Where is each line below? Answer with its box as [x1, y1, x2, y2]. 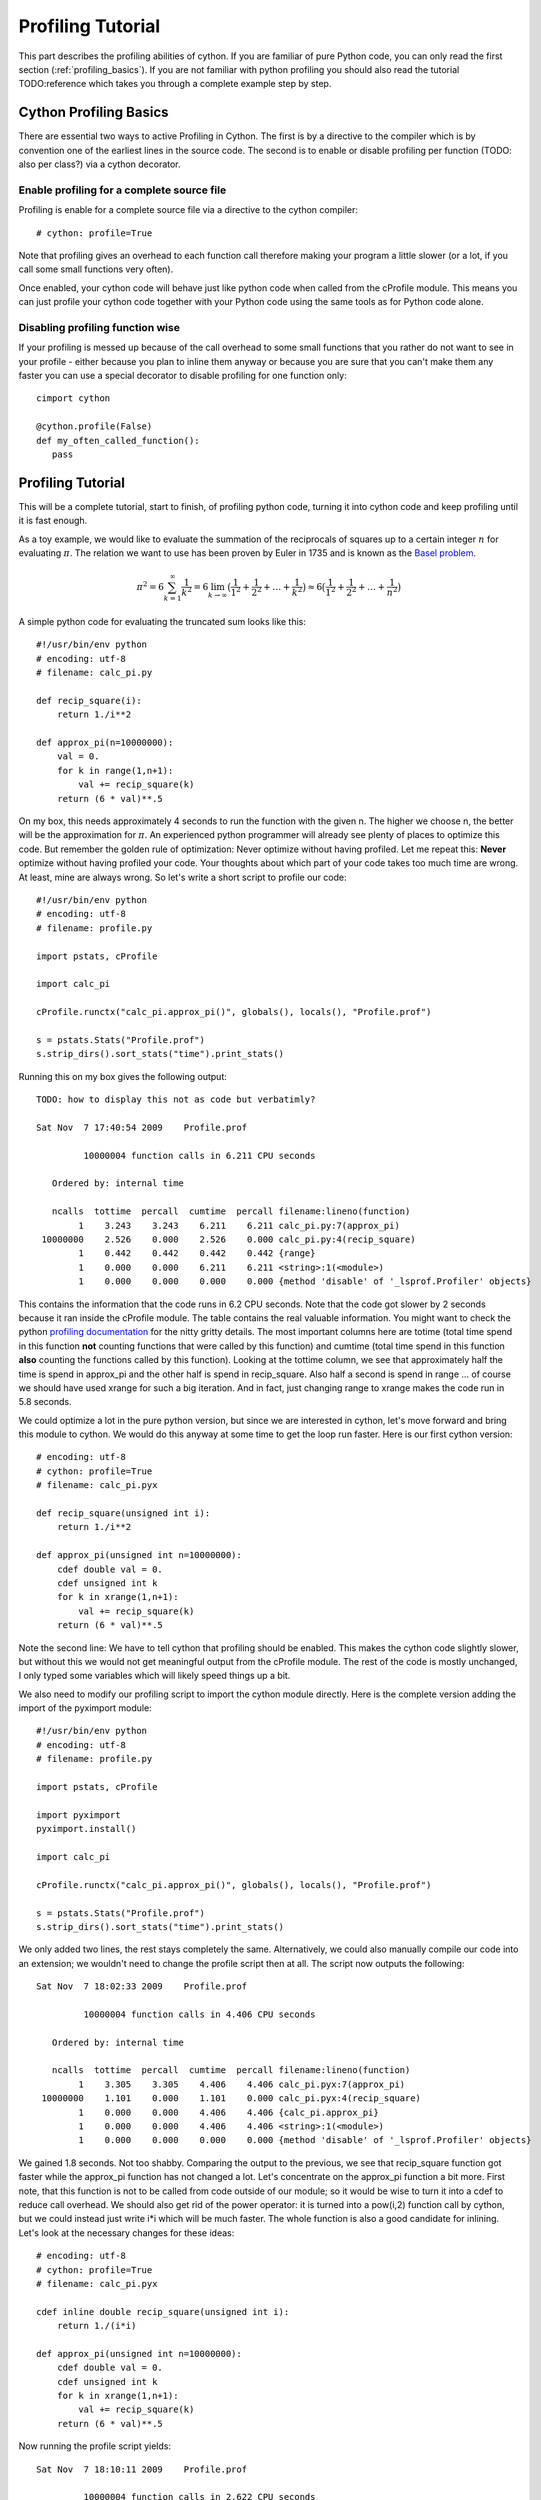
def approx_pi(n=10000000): [36, 737, 174, 749]
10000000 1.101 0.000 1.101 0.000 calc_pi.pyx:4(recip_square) [41, 2093, 422, 2104]
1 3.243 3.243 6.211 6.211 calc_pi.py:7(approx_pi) [78, 1220, 400, 1231]
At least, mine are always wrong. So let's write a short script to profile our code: [18, 871, 347, 883]
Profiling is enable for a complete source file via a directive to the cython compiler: [18, 204, 359, 216]
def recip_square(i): [36, 695, 142, 706]
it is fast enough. [18, 515, 88, 527]
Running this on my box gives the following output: [18, 1070, 227, 1082]
